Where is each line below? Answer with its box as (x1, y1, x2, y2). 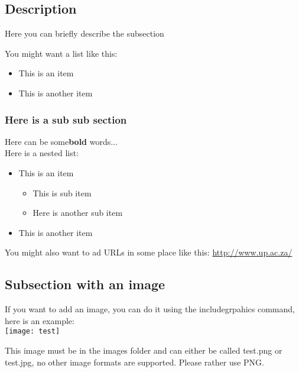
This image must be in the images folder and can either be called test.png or (5, 344, 282, 356)
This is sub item (32, 186, 92, 199)
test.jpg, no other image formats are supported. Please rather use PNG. (5, 355, 264, 368)
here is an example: (5, 314, 74, 326)
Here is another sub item (32, 206, 123, 219)
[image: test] (5, 327, 60, 336)
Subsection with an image (5, 275, 165, 293)
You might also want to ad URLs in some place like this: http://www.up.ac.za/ (5, 246, 292, 258)
